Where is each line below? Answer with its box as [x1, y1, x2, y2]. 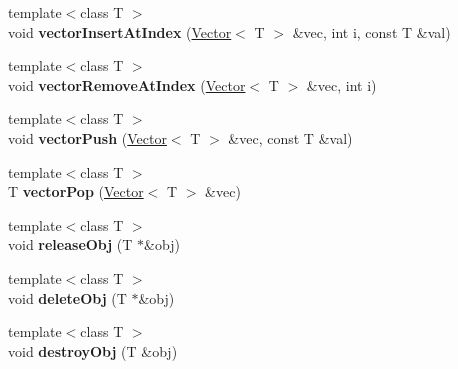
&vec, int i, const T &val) [292, 21, 451, 42]
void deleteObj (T [8, 287, 127, 308]
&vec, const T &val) [228, 127, 353, 148]
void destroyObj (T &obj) [8, 340, 178, 361]
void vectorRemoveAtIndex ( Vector [8, 74, 246, 95]
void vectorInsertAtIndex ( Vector [8, 21, 232, 42]
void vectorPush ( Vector [8, 127, 167, 148]
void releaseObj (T [8, 234, 133, 255]
